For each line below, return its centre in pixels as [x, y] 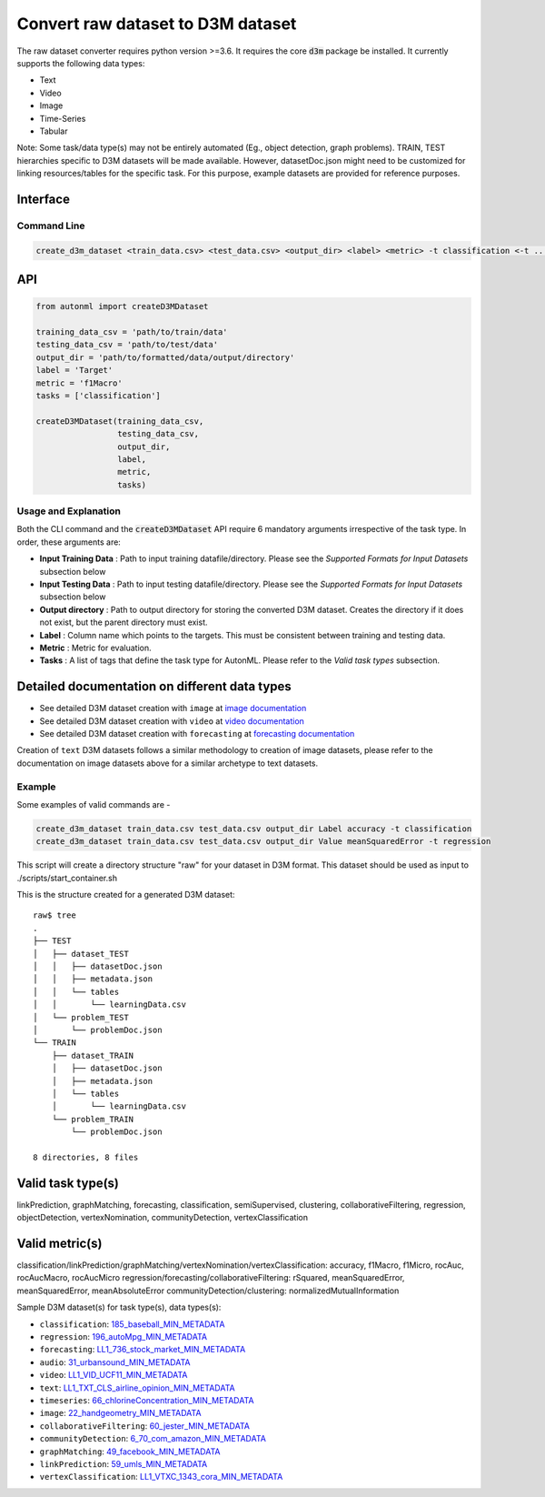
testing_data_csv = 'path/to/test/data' [127, 345]
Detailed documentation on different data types [154, 687]
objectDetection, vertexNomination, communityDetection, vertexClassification [163, 1218]
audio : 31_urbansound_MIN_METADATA [115, 1362]
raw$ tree [54, 915]
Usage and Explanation [69, 511]
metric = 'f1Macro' [79, 383]
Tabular [54, 131]
